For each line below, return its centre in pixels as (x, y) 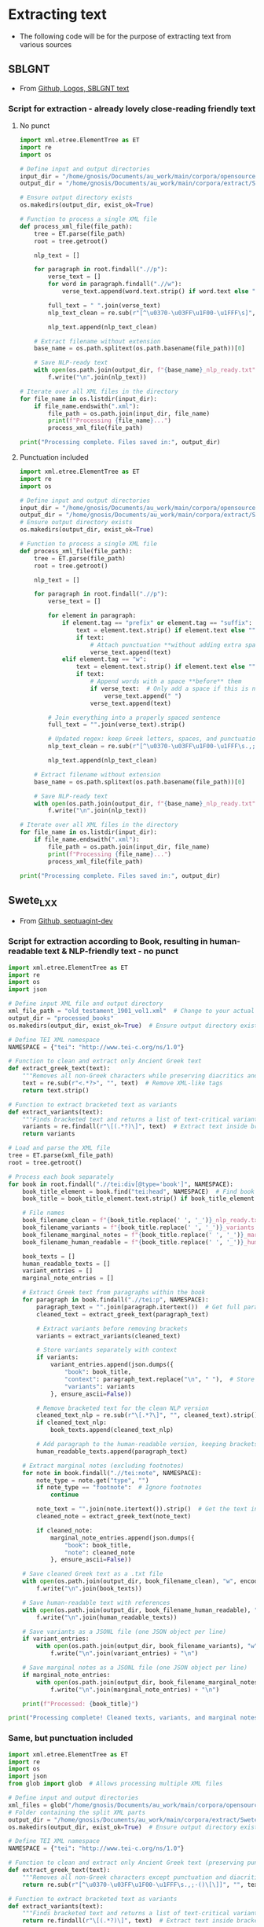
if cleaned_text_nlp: (72, 1423)
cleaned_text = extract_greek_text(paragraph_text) (123, 1314)
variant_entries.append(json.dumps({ (112, 1365)
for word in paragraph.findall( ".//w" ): (115, 284)
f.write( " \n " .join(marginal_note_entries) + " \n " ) (135, 1690)
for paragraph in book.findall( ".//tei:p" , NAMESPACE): (116, 1300)
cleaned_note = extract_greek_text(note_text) (114, 1517)
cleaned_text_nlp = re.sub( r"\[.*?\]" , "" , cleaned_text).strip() (147, 1415)
